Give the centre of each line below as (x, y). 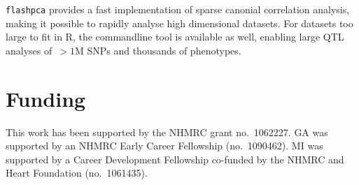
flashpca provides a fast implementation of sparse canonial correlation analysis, (178, 9)
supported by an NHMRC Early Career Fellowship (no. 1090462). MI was (164, 146)
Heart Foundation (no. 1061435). (77, 173)
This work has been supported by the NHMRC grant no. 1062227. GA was (167, 132)
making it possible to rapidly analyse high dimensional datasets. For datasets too (179, 23)
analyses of (29, 50)
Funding (46, 98)
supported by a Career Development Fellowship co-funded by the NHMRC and (175, 159)
